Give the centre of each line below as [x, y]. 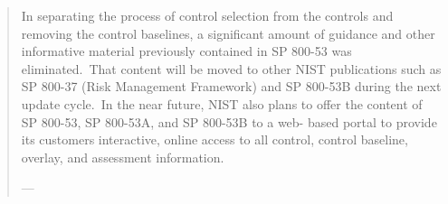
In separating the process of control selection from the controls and [207, 15]
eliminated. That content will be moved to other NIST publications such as [231, 68]
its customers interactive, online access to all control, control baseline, [214, 139]
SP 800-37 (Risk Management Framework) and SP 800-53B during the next [231, 86]
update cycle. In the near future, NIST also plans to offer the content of [222, 103]
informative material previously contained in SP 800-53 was [186, 51]
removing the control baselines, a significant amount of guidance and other [228, 33]
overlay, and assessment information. [123, 157]
